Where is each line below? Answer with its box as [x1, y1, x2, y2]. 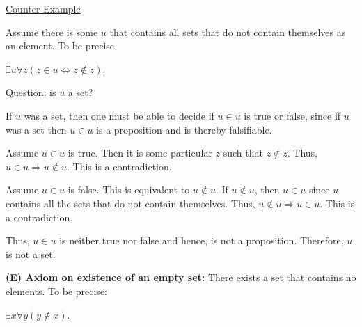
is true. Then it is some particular [68, 145, 212, 160]
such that [223, 145, 263, 160]
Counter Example [6, 1, 81, 15]
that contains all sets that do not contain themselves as [109, 24, 346, 39]
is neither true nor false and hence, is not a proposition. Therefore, [59, 233, 344, 248]
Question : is [6, 85, 56, 99]
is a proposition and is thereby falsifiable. [96, 122, 272, 136]
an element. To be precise [6, 38, 115, 53]
